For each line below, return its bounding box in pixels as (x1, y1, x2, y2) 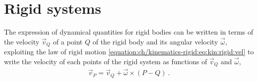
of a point (53, 36, 83, 46)
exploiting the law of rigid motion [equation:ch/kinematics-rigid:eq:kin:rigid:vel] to (4, 46, 254, 57)
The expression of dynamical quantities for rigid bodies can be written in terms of (4, 27, 254, 37)
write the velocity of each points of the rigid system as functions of (4, 56, 207, 66)
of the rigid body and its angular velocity (92, 36, 218, 46)
